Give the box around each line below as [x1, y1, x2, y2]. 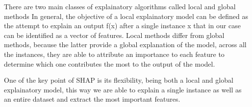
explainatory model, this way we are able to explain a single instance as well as [4, 84, 242, 94]
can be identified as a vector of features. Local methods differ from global [4, 30, 225, 40]
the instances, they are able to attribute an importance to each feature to [4, 49, 225, 59]
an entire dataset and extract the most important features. [4, 94, 180, 104]
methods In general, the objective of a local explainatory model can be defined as [4, 11, 249, 21]
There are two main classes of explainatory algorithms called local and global [4, 1, 236, 11]
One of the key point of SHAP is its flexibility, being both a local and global [4, 75, 233, 85]
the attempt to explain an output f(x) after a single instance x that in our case [4, 20, 241, 31]
